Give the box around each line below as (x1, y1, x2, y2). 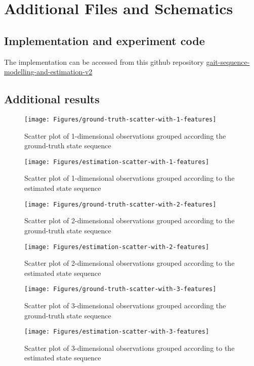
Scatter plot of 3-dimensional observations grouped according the (24, 300, 226, 310)
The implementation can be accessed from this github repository (4, 56, 204, 67)
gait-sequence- (206, 56, 250, 67)
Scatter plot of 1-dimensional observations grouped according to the (24, 173, 235, 183)
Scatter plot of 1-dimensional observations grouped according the (24, 130, 226, 141)
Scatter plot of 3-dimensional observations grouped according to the (24, 342, 235, 353)
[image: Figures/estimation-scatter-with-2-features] (24, 243, 209, 251)
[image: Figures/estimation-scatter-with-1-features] (24, 158, 209, 166)
